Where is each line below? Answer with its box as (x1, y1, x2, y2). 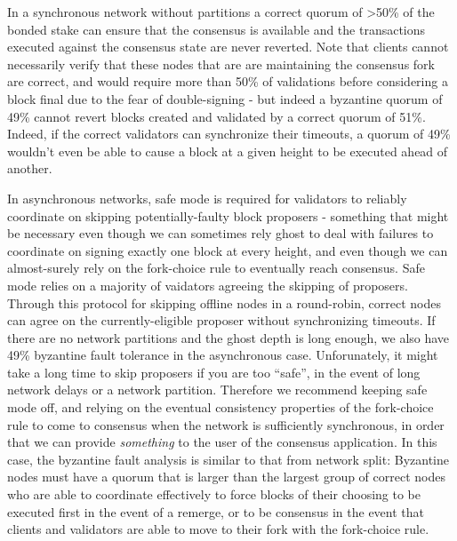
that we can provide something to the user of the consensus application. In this (7, 433, 437, 451)
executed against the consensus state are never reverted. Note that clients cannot (7, 37, 449, 56)
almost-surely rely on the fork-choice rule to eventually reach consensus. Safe (7, 259, 425, 277)
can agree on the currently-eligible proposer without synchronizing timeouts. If (7, 311, 436, 330)
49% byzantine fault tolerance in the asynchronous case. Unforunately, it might (7, 346, 438, 364)
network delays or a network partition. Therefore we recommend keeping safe (7, 380, 428, 399)
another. (7, 159, 52, 178)
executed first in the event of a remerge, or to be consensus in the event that (7, 502, 425, 521)
